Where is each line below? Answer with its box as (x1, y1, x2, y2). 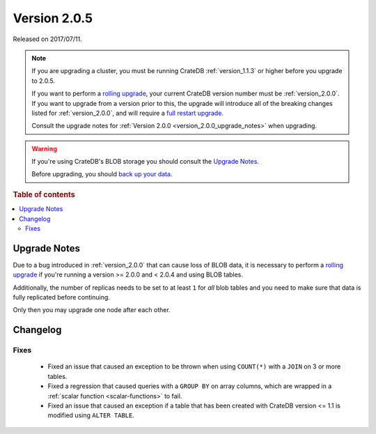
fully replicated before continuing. (13, 293, 111, 301)
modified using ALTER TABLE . (47, 411, 135, 419)
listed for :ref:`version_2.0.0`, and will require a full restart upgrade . (31, 109, 224, 117)
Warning (31, 144, 57, 153)
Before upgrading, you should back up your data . (31, 170, 173, 178)
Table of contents (13, 189, 76, 199)
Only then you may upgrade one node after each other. (13, 306, 171, 314)
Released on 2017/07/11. (13, 35, 83, 43)
